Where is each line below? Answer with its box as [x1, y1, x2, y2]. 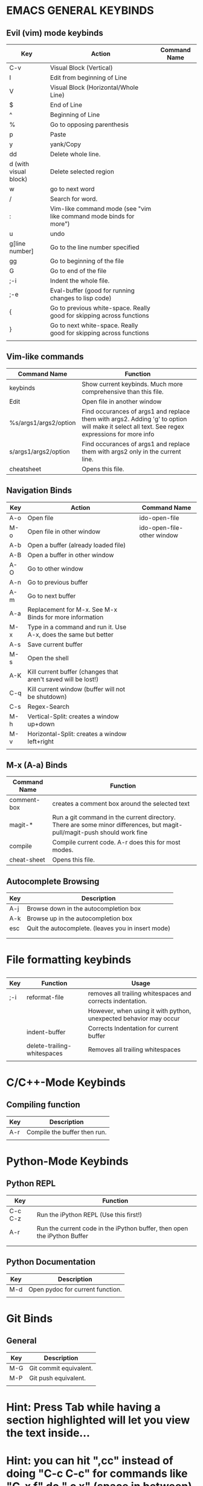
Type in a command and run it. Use [27, 623, 127, 631]
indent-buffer [26, 1028, 66, 1036]
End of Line [50, 101, 83, 109]
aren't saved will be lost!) [27, 675, 98, 683]
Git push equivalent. [29, 1374, 86, 1382]
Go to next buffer [27, 592, 76, 600]
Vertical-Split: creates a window [27, 712, 119, 720]
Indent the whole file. [50, 276, 110, 285]
